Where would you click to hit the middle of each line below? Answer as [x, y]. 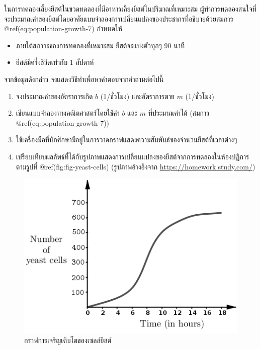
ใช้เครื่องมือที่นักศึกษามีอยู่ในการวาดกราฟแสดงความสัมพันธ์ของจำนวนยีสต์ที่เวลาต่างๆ [126, 140]
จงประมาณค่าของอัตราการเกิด [54, 96]
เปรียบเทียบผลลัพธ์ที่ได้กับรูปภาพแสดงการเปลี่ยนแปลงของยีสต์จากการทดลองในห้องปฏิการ [133, 156]
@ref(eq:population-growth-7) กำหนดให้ [63, 28]
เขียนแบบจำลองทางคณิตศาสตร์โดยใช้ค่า [68, 113]
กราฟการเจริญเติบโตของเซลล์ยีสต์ [68, 340]
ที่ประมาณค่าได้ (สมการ [179, 113]
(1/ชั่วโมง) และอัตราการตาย [137, 96]
